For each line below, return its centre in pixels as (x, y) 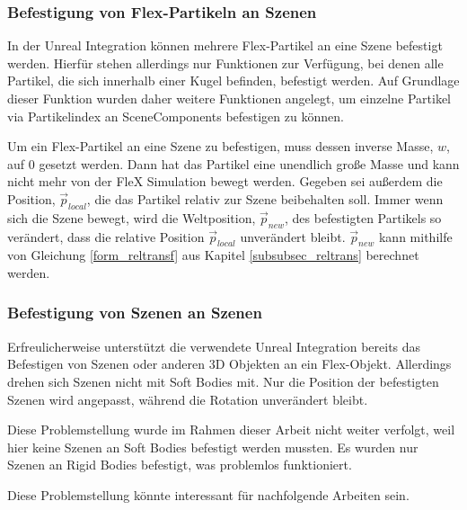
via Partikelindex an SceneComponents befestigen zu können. (176, 116)
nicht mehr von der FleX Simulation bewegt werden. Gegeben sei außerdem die (225, 181)
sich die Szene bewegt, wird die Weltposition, (132, 217)
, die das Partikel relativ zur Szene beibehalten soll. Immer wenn (265, 198)
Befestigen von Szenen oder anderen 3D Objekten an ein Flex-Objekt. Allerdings (229, 364)
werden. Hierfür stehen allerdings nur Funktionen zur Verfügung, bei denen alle (225, 63)
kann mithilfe (415, 236)
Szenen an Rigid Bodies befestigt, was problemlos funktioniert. (180, 465)
